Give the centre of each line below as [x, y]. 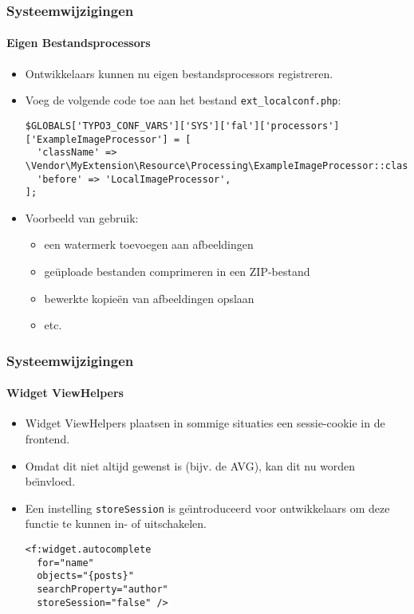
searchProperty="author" [103, 590]
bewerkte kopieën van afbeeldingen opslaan [149, 298]
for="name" [65, 563]
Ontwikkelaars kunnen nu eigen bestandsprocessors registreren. [179, 73]
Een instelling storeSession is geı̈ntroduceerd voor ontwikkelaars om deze [207, 508]
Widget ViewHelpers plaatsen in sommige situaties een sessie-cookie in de [205, 423]
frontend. [47, 439]
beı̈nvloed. [50, 481]
